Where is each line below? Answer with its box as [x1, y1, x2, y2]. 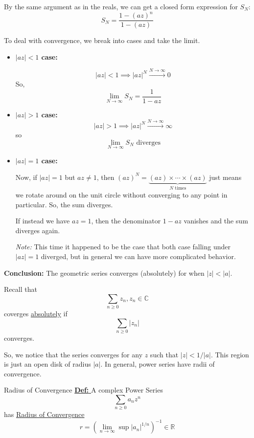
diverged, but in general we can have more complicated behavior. [41, 251, 236, 261]
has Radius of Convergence [4, 409, 85, 419]
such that [150, 349, 179, 359]
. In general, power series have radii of [100, 359, 215, 369]
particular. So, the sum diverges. [15, 199, 113, 209]
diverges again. [15, 225, 60, 235]
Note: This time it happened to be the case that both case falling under [15, 241, 231, 252]
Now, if [15, 172, 37, 182]
